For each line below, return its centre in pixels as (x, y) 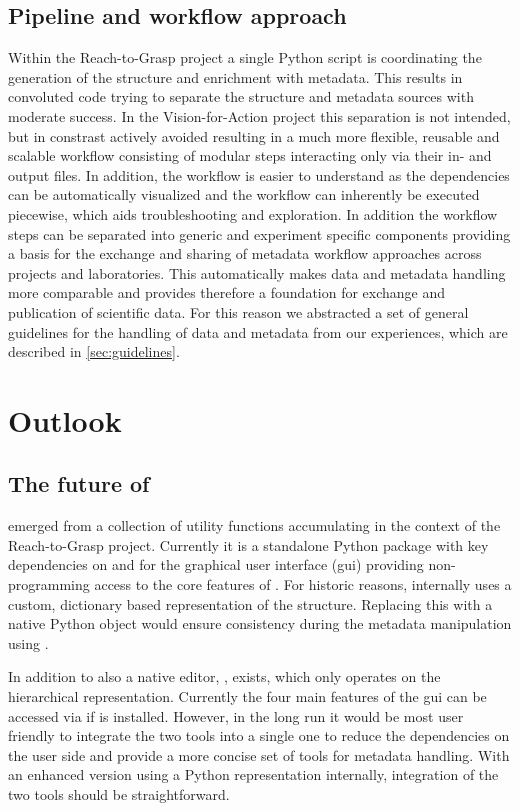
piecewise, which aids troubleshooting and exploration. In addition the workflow (253, 213)
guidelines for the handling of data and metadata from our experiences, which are (258, 331)
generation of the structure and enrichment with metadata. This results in (235, 76)
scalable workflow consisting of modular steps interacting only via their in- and (250, 155)
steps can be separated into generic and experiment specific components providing (259, 233)
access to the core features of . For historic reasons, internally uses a (303, 584)
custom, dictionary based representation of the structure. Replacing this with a (250, 603)
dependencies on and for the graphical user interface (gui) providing (216, 564)
